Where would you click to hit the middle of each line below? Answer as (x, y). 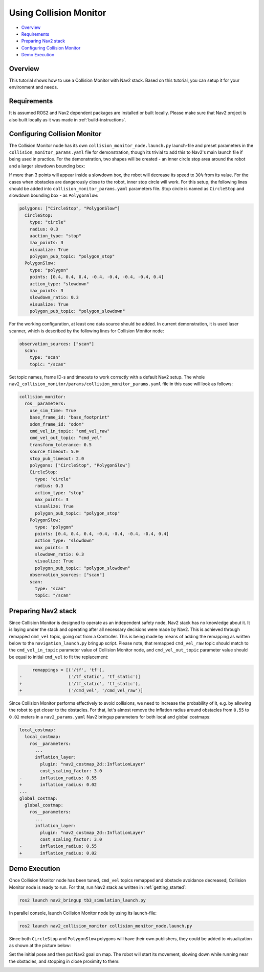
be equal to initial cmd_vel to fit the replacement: (59, 657)
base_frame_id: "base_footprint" (70, 417)
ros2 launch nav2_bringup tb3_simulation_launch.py (83, 900)
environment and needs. (33, 87)
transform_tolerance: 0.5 (61, 445)
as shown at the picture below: (40, 946)
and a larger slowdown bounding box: (47, 166)
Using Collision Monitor (58, 13)
